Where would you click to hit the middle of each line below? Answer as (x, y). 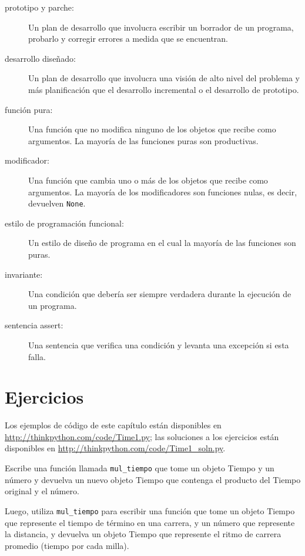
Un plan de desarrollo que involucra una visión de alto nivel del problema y (164, 78)
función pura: (29, 109)
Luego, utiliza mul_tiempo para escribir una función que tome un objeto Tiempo (150, 510)
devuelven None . (57, 203)
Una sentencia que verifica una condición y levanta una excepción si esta (159, 344)
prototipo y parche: (39, 7)
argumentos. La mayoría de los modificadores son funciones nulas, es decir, (163, 192)
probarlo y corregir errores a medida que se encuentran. (128, 39)
